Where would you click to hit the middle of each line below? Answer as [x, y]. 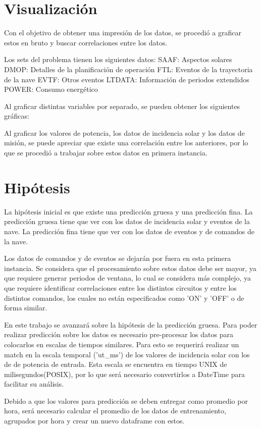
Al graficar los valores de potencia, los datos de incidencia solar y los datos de [124, 132]
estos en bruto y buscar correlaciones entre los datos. [86, 42]
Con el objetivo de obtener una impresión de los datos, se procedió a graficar [123, 33]
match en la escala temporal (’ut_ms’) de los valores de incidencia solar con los [127, 354]
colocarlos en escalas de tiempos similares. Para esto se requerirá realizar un [122, 344]
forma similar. [26, 308]
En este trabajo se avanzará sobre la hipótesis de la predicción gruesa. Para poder [131, 324]
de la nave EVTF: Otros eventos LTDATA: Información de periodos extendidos [127, 79]
